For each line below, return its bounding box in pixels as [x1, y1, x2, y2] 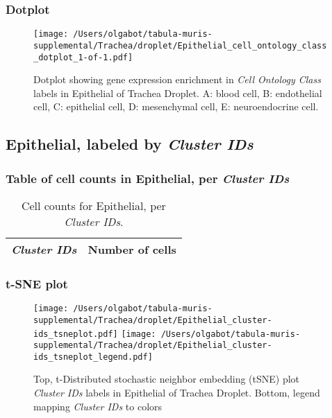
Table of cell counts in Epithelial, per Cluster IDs [6, 169, 290, 186]
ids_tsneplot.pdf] [33, 329, 118, 339]
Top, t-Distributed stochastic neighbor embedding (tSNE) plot [33, 372, 300, 386]
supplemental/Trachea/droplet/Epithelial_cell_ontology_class [33, 40, 327, 51]
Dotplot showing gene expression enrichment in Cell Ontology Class [33, 72, 321, 87]
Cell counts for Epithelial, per [21, 197, 166, 214]
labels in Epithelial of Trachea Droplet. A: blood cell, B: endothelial [33, 85, 322, 100]
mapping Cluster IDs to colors [33, 399, 163, 413]
